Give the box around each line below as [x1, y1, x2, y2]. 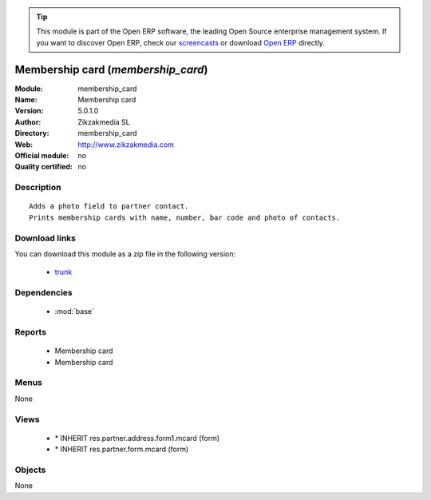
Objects [14, 464, 46, 475]
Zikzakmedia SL [77, 117, 131, 127]
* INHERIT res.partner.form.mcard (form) [54, 444, 189, 454]
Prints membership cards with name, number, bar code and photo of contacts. [29, 212, 341, 222]
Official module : [14, 151, 69, 161]
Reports [14, 327, 47, 338]
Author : [14, 117, 42, 127]
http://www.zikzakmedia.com [77, 140, 175, 149]
